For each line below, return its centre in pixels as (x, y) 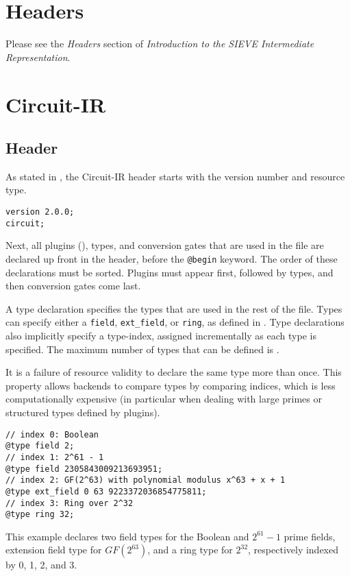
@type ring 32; (40, 515)
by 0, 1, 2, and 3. (41, 565)
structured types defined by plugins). (83, 412)
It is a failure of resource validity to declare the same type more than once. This (174, 372)
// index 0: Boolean (52, 434)
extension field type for (54, 550)
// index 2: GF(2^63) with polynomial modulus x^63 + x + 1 (146, 480)
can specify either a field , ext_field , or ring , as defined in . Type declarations (175, 322)
